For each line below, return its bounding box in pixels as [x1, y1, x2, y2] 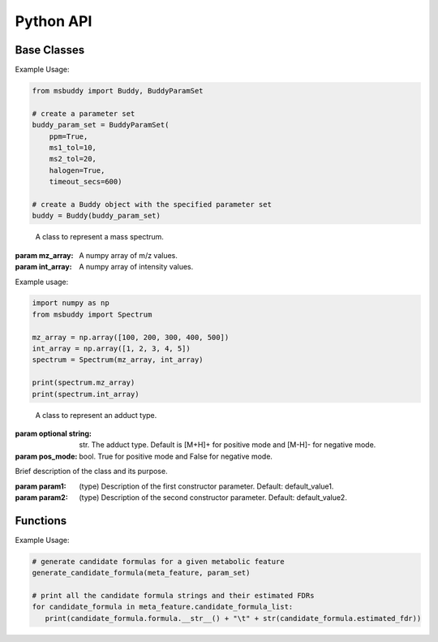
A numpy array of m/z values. [79, 250, 178, 260]
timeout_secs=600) [49, 177, 122, 187]
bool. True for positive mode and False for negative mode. [79, 451, 273, 461]
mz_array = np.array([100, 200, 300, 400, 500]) [32, 333, 230, 342]
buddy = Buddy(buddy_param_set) [32, 211, 161, 221]
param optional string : [15, 429, 92, 438]
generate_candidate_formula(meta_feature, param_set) [32, 568, 251, 578]
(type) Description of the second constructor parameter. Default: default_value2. [79, 492, 348, 502]
